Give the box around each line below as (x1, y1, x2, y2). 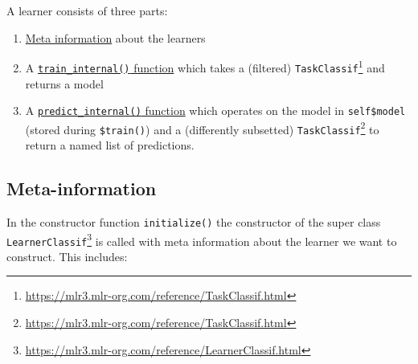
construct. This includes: (6, 247, 128, 264)
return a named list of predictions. (25, 137, 195, 153)
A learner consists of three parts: (6, 2, 168, 18)
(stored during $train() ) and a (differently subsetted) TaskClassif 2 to (25, 118, 379, 137)
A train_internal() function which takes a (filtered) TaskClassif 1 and (25, 57, 385, 76)
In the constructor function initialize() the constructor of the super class (6, 213, 381, 230)
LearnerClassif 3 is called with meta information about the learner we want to (6, 230, 397, 249)
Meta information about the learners (25, 29, 206, 46)
